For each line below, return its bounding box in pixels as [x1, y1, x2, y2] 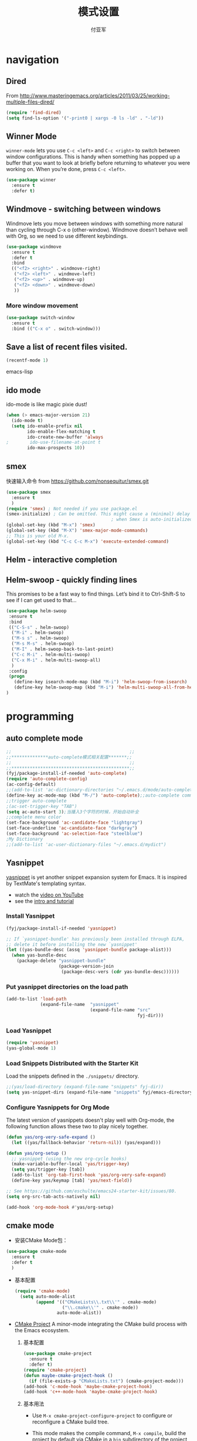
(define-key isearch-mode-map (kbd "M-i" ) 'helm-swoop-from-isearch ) [13, 679, 188, 685]
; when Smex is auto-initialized [111, 517, 193, 523]
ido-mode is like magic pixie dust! [6, 401, 88, 408]
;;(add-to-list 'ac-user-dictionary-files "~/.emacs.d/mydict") [6, 841, 167, 847]
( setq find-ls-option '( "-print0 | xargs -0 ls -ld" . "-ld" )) [6, 115, 164, 121]
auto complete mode [6, 733, 83, 743]
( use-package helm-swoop [6, 608, 67, 614]
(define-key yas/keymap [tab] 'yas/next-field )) [11, 1178, 133, 1183]
